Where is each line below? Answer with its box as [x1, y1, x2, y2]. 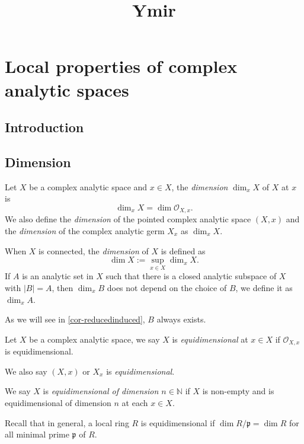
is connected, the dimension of [39, 244, 149, 257]
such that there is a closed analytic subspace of [105, 270, 277, 282]
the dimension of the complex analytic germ [5, 224, 165, 237]
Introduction [5, 118, 84, 136]
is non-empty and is [202, 385, 274, 397]
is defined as [161, 244, 206, 257]
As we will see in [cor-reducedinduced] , [5, 313, 145, 325]
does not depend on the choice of [107, 281, 227, 293]
